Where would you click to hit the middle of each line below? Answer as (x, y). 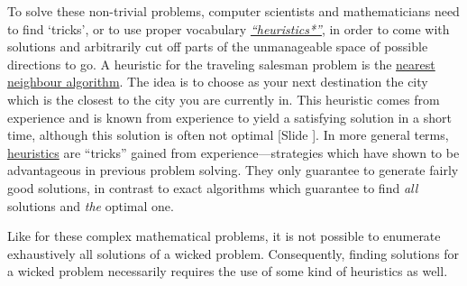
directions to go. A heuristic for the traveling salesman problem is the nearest (221, 64)
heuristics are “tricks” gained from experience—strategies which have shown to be (233, 152)
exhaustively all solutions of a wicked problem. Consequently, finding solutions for (233, 253)
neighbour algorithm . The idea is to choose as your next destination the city (218, 82)
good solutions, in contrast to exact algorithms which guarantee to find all (213, 187)
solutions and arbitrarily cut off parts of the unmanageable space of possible (218, 46)
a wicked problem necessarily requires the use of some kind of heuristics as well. (228, 271)
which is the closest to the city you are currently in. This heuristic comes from (224, 99)
